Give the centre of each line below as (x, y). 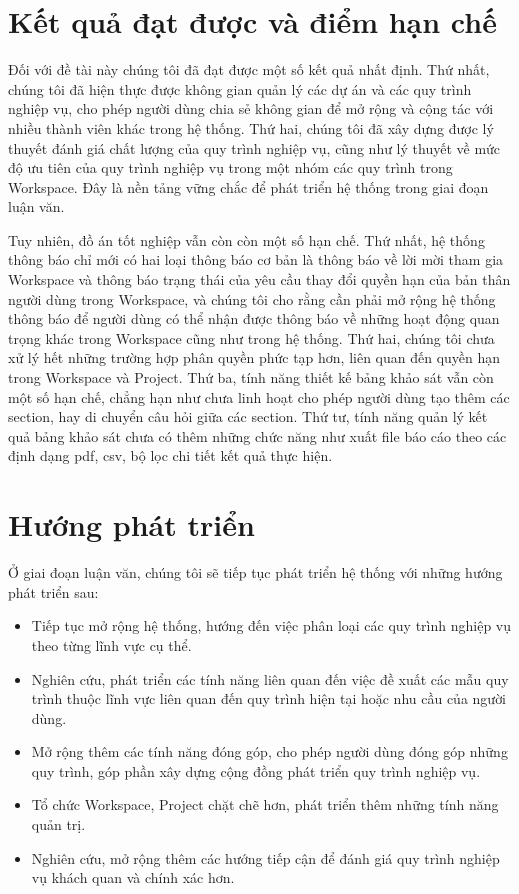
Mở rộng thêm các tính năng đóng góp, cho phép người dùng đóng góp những (269, 751)
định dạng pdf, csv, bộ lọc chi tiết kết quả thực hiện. (170, 455)
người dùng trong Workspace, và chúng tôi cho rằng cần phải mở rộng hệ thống (252, 298)
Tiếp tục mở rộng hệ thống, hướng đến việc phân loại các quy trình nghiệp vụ (271, 625)
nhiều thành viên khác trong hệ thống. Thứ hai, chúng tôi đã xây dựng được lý (251, 127)
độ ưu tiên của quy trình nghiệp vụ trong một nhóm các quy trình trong (230, 167)
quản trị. (58, 824)
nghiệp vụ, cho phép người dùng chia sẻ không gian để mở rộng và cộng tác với (251, 108)
